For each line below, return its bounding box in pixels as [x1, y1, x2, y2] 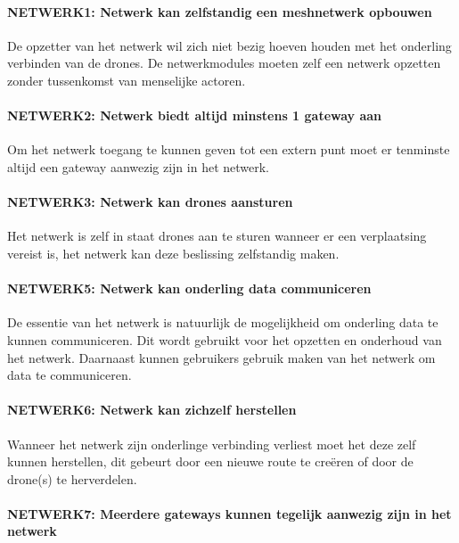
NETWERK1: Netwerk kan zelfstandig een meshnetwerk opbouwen [7, 2, 432, 21]
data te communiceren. [7, 366, 132, 384]
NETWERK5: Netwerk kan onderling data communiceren [7, 279, 372, 298]
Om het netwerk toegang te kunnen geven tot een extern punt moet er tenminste [7, 140, 450, 159]
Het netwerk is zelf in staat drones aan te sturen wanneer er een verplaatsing [7, 226, 427, 245]
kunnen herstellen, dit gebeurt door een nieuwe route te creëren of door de [7, 452, 414, 471]
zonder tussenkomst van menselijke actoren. [7, 70, 246, 89]
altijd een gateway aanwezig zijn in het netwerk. [7, 157, 270, 176]
